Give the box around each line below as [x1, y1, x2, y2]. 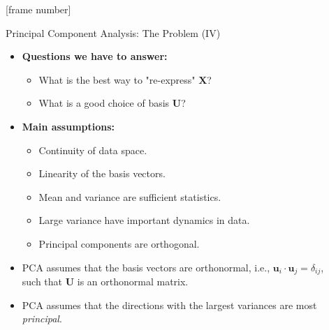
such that [22, 273, 63, 288]
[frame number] [6, 2, 71, 16]
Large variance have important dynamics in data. [38, 213, 250, 227]
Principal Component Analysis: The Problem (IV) [6, 25, 221, 40]
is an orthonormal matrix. [77, 273, 189, 288]
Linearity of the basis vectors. [38, 166, 166, 181]
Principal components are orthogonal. [38, 236, 200, 250]
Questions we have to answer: [22, 49, 168, 63]
